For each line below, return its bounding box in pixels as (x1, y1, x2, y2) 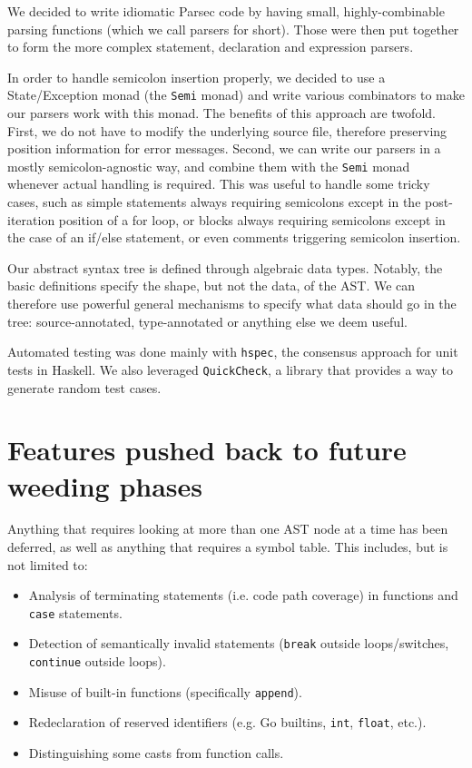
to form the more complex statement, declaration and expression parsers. (7, 37, 414, 56)
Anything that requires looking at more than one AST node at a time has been (7, 519, 448, 538)
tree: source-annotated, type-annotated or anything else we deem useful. (7, 311, 408, 330)
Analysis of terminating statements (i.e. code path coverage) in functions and (28, 586, 458, 605)
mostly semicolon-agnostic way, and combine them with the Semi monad (7, 156, 410, 175)
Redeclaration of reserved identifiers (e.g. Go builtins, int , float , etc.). (28, 713, 427, 732)
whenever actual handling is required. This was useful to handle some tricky (7, 174, 430, 193)
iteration (7, 210, 55, 229)
